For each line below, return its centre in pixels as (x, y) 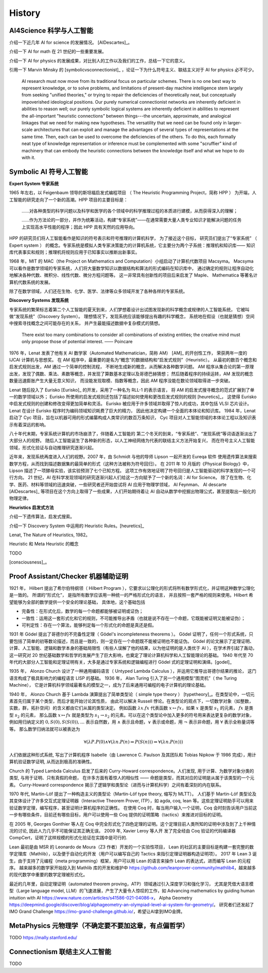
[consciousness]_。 (29, 562)
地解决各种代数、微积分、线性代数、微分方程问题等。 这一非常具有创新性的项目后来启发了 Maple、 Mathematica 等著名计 (134, 275)
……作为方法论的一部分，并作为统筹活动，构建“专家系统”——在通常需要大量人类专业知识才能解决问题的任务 (132, 220)
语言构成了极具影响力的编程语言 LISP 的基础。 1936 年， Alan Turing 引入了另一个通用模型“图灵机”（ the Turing (123, 678)
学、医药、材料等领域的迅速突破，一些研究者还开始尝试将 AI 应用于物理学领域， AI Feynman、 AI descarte (118, 485)
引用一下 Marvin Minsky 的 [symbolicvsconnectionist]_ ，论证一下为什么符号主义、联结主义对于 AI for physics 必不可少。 (133, 70)
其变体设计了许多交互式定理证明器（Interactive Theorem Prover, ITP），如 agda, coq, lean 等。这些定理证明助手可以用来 (132, 801)
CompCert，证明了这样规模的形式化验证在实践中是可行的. (68, 838)
